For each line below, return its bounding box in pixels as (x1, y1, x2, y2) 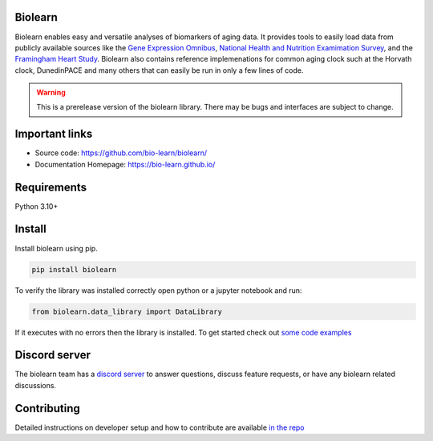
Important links (14, 127, 93, 141)
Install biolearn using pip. (14, 243, 98, 253)
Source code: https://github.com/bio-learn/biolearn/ (34, 148, 208, 158)
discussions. (14, 380, 56, 390)
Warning (36, 88, 66, 98)
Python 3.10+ (14, 201, 59, 211)
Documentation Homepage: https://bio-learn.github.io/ (34, 159, 216, 169)
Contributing (14, 401, 80, 415)
